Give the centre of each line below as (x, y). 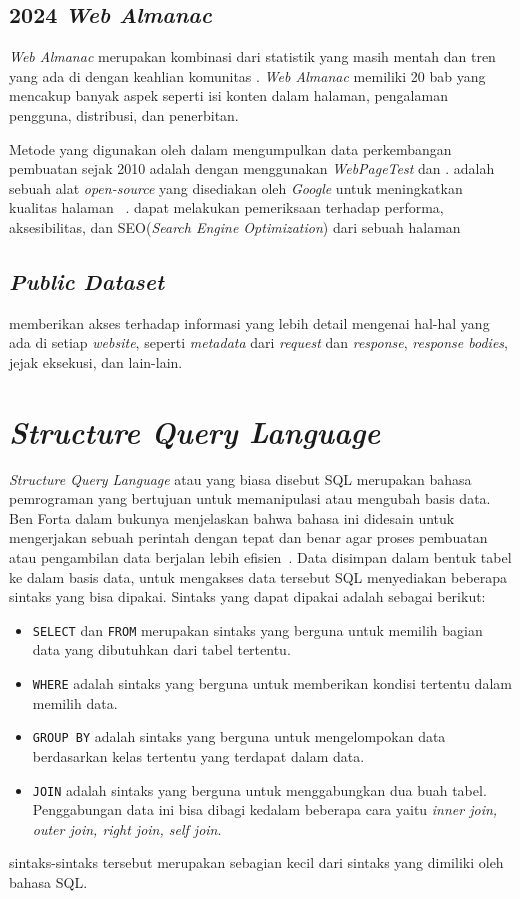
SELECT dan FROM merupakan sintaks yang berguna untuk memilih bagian (257, 629)
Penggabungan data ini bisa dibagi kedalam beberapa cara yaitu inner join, (265, 809)
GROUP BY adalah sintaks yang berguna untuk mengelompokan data (239, 736)
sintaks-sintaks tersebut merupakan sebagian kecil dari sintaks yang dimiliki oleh (256, 862)
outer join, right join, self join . (127, 828)
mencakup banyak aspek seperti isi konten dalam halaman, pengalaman (228, 95)
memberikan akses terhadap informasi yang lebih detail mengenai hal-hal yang (249, 322)
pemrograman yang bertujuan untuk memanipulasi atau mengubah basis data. (250, 498)
